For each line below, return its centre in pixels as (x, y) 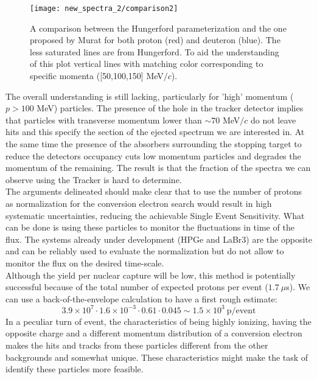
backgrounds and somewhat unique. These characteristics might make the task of (157, 357)
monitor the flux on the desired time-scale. (85, 263)
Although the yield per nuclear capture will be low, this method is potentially (151, 275)
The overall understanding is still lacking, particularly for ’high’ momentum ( (150, 96)
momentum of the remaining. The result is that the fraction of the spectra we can (158, 168)
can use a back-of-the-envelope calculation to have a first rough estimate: (141, 298)
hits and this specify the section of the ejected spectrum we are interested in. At (155, 132)
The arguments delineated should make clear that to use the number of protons (154, 191)
